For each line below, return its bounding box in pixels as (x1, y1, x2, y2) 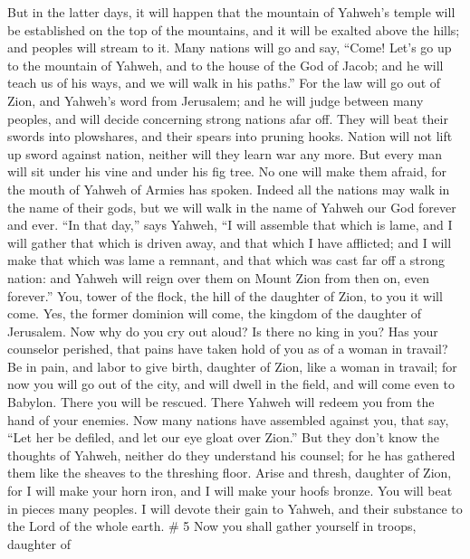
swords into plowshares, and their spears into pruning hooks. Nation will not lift (7, 127, 453, 146)
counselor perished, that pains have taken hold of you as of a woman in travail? (7, 339, 448, 358)
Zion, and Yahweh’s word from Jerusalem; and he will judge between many (7, 90, 424, 109)
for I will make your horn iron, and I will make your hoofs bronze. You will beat (7, 481, 453, 500)
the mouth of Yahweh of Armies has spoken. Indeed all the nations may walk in (7, 179, 450, 198)
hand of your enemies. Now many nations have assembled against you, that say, (7, 410, 449, 429)
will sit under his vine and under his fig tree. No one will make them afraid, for (7, 162, 447, 181)
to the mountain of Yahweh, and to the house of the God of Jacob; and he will (7, 55, 444, 74)
